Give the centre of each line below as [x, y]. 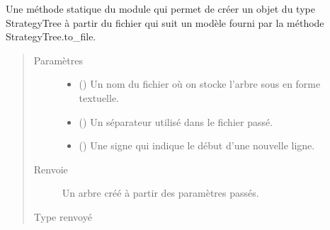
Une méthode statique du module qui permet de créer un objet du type [160, 8]
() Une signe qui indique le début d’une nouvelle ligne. [197, 145]
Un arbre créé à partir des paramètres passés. [160, 193]
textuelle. [99, 97]
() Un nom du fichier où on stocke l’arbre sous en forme [200, 84]
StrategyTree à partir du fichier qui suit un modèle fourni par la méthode [165, 22]
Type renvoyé [63, 216]
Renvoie [51, 169]
